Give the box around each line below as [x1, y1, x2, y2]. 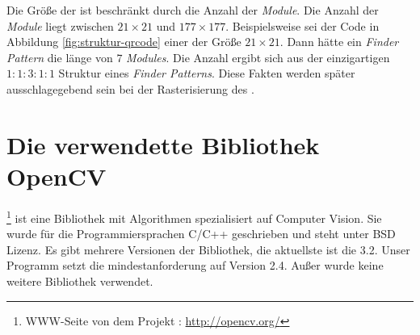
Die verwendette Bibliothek [6, 128, 320, 161]
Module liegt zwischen [6, 17, 114, 34]
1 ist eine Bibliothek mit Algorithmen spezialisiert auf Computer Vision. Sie [6, 207, 382, 226]
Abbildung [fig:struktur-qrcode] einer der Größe [6, 33, 241, 50]
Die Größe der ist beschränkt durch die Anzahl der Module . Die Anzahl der [6, 2, 379, 18]
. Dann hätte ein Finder [279, 33, 399, 50]
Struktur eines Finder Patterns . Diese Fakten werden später [58, 65, 355, 82]
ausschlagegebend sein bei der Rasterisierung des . [6, 80, 254, 97]
